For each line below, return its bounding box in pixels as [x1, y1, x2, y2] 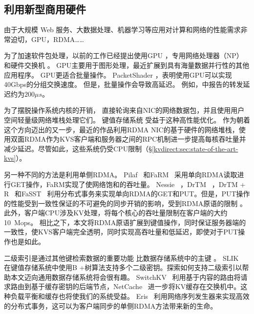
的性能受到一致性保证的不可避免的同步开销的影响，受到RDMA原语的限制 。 [4, 198, 247, 208]
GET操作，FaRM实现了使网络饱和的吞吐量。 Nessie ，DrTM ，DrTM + [10, 179, 246, 189]
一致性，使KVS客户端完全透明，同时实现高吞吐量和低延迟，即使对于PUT [4, 227, 238, 237]
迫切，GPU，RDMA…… [10, 34, 85, 44]
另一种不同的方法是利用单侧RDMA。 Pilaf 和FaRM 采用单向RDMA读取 [4, 169, 237, 179]
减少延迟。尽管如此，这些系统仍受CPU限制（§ [4, 143, 152, 153]
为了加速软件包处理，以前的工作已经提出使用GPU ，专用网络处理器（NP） [4, 50, 243, 61]
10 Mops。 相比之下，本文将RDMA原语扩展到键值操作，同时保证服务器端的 [4, 217, 246, 227]
